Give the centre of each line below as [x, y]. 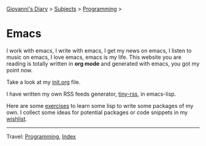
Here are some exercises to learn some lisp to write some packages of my [100, 106]
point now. [20, 70]
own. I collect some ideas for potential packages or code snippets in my [97, 112]
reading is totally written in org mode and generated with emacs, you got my [103, 63]
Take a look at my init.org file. [44, 82]
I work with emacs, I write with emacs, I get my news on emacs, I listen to [99, 50]
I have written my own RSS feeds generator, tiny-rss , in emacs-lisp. [91, 94]
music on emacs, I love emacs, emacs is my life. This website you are [94, 57]
